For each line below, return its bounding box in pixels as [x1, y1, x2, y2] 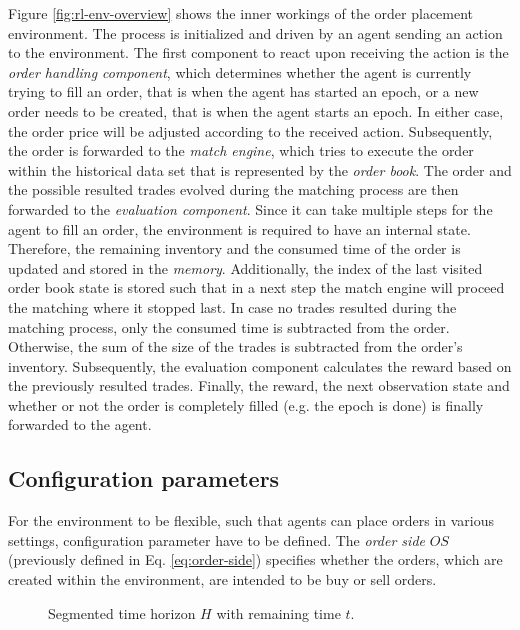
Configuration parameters [8, 463, 280, 494]
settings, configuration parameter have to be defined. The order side [8, 529, 425, 550]
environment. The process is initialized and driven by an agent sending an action [8, 22, 503, 43]
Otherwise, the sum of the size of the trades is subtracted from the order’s [8, 336, 463, 357]
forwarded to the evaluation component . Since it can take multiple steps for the [8, 198, 493, 219]
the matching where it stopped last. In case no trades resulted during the [8, 296, 457, 317]
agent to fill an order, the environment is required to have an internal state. [8, 218, 471, 239]
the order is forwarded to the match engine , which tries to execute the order [8, 140, 474, 161]
